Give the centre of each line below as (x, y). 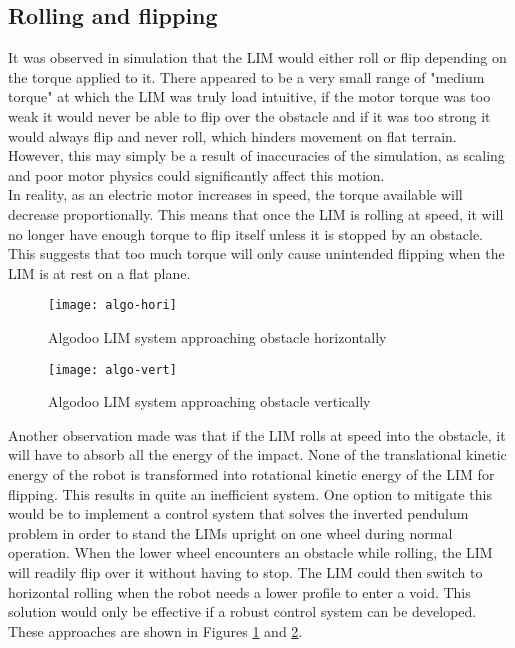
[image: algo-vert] (112, 369)
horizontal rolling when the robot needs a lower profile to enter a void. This (239, 591)
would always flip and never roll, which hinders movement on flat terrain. (232, 135)
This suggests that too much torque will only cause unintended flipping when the (256, 253)
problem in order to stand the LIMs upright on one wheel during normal (230, 532)
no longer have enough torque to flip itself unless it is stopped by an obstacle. (245, 233)
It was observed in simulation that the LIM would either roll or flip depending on (257, 57)
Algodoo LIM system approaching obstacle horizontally (217, 336)
